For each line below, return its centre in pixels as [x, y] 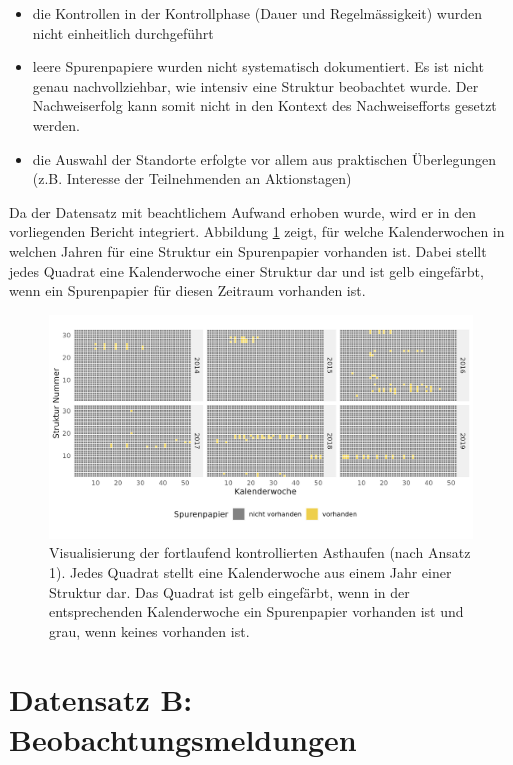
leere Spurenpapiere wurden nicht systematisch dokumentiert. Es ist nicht [258, 66]
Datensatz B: [101, 699]
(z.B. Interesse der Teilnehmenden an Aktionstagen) [192, 178]
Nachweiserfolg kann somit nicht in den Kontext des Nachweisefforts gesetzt [264, 105]
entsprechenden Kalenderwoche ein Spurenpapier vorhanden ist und [256, 611]
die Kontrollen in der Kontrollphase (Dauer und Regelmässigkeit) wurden [257, 13]
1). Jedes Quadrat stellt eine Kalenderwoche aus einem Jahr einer [250, 571]
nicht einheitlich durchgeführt [123, 32]
